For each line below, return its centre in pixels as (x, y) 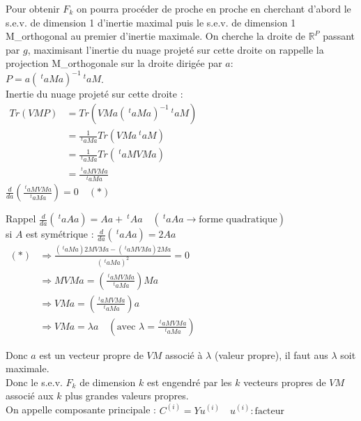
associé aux (30, 396)
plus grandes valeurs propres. (127, 396)
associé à (184, 354)
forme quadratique (238, 220)
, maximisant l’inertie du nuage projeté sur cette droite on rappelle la (176, 49)
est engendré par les (189, 382)
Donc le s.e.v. (34, 382)
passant (339, 36)
